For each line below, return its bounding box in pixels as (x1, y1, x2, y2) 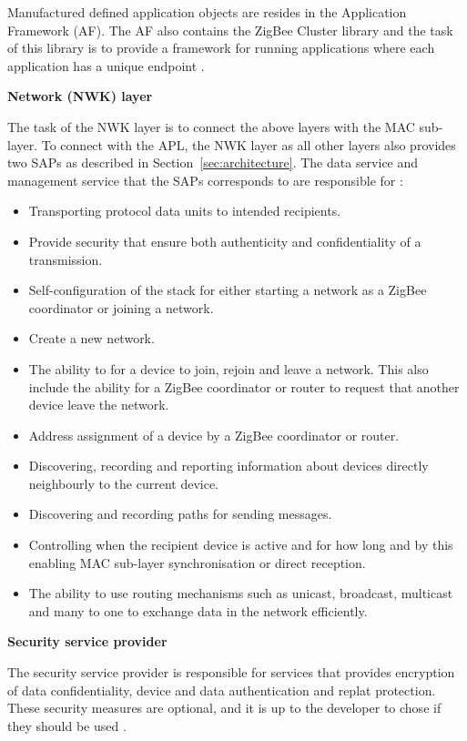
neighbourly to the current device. (28, 473, 218, 492)
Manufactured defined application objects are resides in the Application (7, 3, 407, 21)
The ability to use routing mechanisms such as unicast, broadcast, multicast (28, 584, 453, 603)
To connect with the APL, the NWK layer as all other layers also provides (41, 135, 456, 154)
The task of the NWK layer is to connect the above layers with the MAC (7, 117, 415, 136)
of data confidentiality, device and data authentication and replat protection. (7, 680, 436, 699)
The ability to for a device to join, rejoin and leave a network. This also (28, 359, 429, 378)
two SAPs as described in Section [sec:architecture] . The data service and (7, 153, 419, 172)
